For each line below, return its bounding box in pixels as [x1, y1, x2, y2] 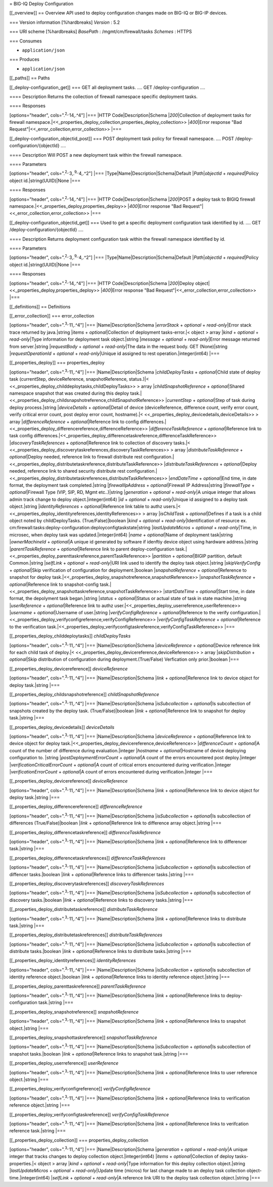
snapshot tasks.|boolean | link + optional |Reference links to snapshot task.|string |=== [9, 1051, 189, 1057]
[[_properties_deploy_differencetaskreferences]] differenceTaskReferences [9, 855, 166, 861]
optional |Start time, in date [200, 588, 255, 594]
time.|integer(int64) [9, 1174, 50, 1180]
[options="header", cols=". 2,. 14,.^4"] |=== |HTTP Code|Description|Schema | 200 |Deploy [9, 279, 195, 286]
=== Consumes [9, 38, 42, 44]
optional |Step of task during [197, 397, 255, 403]
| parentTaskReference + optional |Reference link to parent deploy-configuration [9, 546, 174, 552]
